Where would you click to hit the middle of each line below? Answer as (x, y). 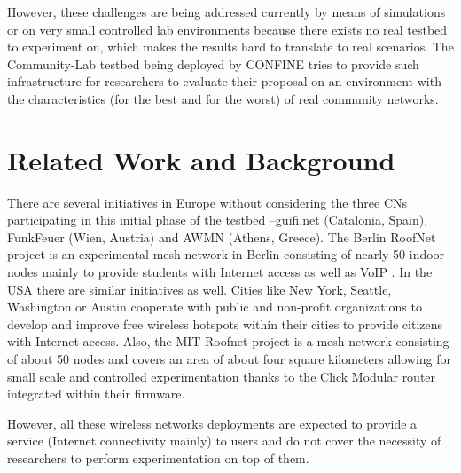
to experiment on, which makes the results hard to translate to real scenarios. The (230, 47)
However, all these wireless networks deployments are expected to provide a (212, 423)
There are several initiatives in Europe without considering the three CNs (207, 202)
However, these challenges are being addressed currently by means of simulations (227, 12)
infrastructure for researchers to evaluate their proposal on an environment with (224, 81)
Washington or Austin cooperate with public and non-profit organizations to (215, 307)
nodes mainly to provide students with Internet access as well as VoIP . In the (220, 272)
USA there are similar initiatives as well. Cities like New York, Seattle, (199, 289)
